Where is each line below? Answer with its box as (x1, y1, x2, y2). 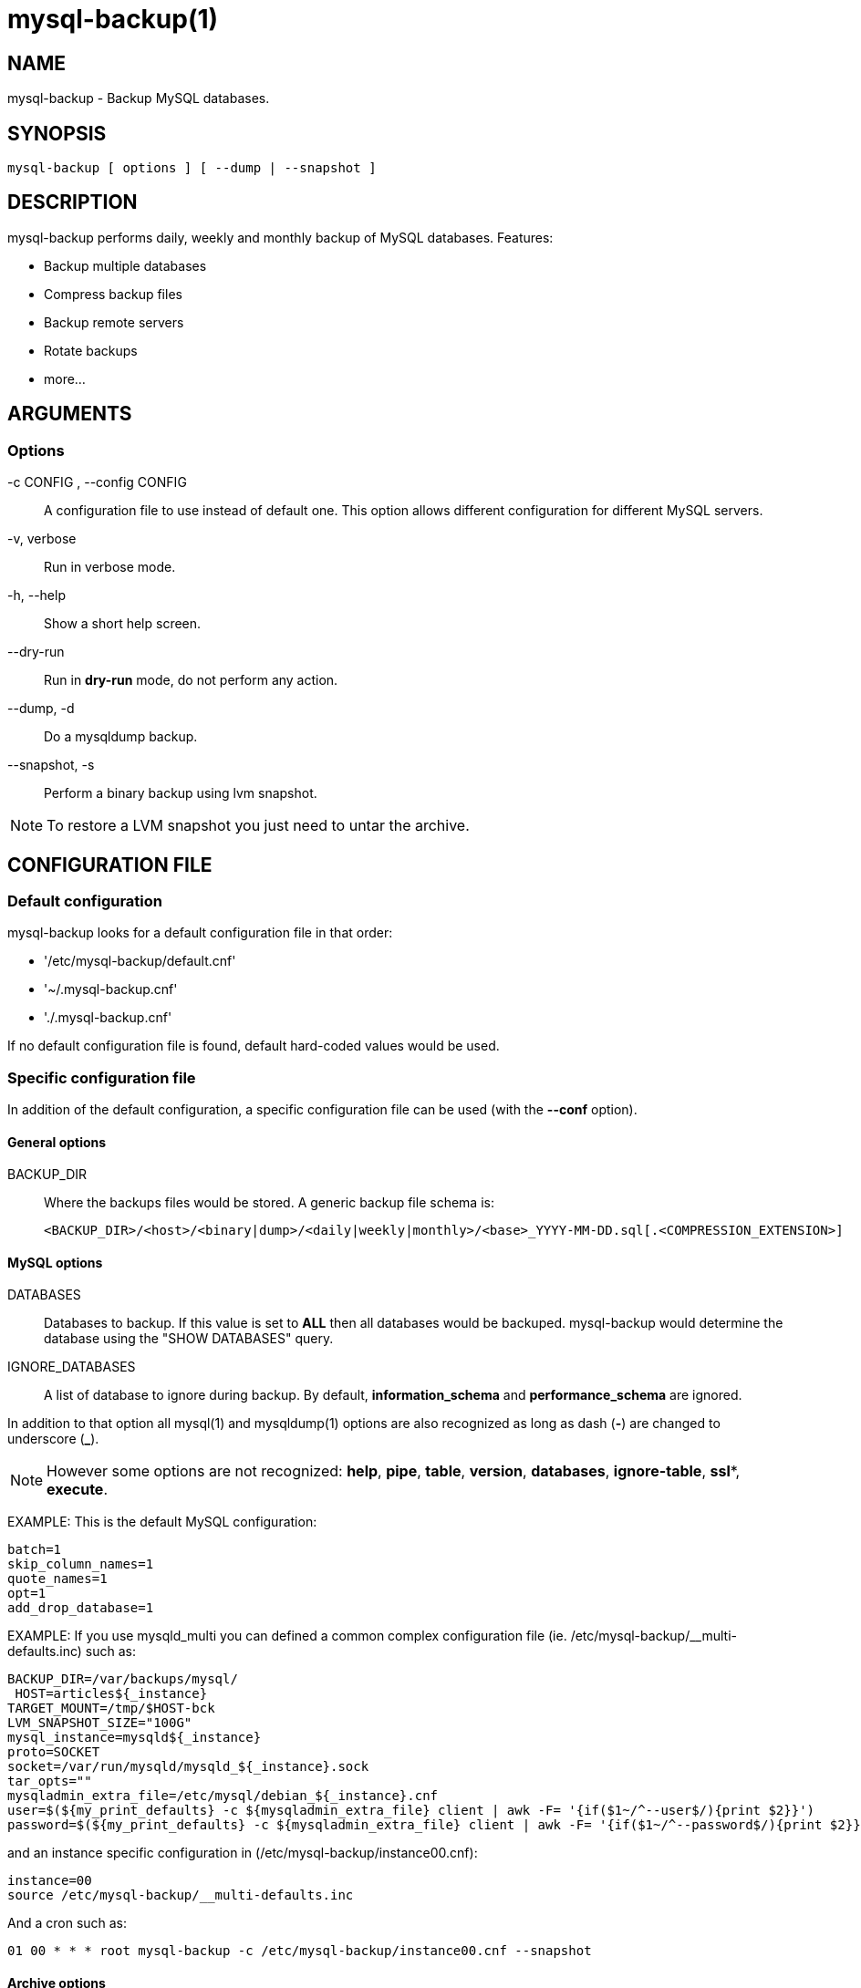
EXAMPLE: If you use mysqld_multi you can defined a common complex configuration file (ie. (7, 1628, 567, 1644)
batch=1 (7, 1542, 62, 1558)
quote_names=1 (7, 1571, 108, 1587)
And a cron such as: (7, 1915, 128, 1931)
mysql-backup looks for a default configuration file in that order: (7, 925, 393, 941)
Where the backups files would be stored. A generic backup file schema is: (44, 1195, 494, 1211)
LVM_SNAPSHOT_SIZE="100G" (7, 1715, 192, 1731)
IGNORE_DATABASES (7, 1359, 136, 1375)
